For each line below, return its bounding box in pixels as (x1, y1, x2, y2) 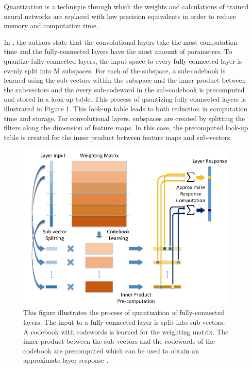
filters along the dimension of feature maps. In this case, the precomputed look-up (4, 123, 248, 133)
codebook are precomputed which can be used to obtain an (23, 345, 199, 355)
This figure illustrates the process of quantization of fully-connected (23, 307, 224, 317)
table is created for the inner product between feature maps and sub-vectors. (4, 132, 232, 142)
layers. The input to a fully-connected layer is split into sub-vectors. (23, 317, 225, 327)
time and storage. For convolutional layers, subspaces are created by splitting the (4, 113, 245, 123)
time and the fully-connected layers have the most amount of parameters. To (4, 46, 232, 56)
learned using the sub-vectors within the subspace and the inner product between (4, 75, 246, 85)
